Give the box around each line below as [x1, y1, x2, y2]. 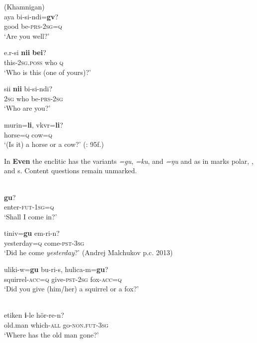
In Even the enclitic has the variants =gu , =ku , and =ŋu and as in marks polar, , [4, 155, 254, 166]
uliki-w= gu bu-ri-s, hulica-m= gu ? [4, 264, 108, 274]
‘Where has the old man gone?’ [4, 329, 99, 340]
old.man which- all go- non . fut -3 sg [4, 320, 109, 330]
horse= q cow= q [4, 129, 52, 139]
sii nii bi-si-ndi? [4, 83, 52, 94]
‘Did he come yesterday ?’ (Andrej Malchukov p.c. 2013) [4, 247, 173, 258]
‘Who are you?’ [4, 103, 51, 113]
